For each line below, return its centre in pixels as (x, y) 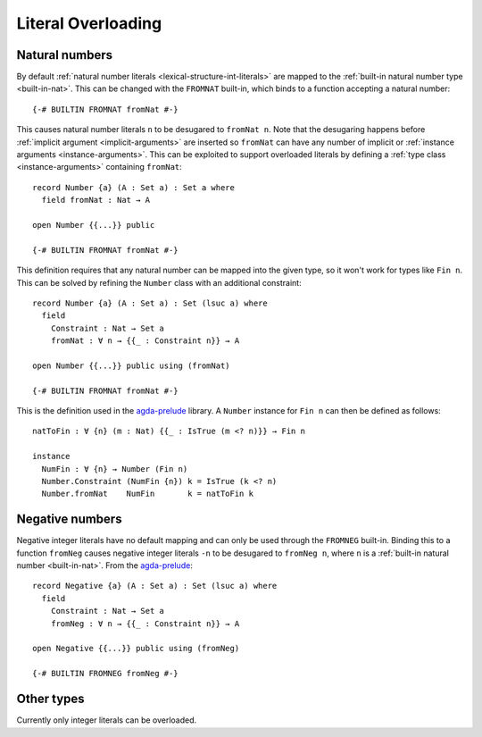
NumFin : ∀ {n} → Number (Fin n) (115, 469)
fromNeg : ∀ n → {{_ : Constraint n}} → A (145, 624)
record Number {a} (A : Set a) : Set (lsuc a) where (150, 303)
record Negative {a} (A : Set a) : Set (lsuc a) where (155, 586)
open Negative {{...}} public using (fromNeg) (136, 649)
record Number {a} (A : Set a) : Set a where (134, 187)
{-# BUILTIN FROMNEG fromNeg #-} (105, 674)
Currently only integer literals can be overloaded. (107, 720)
